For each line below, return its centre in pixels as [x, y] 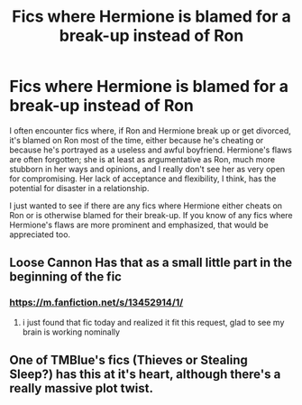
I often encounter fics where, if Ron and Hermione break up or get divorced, [150, 130]
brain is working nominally [71, 332]
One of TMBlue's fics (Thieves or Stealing [128, 360]
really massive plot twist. [82, 388]
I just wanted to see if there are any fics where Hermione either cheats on [146, 206]
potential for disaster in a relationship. [79, 188]
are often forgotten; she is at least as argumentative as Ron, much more [142, 159]
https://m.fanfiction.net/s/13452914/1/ [96, 302]
